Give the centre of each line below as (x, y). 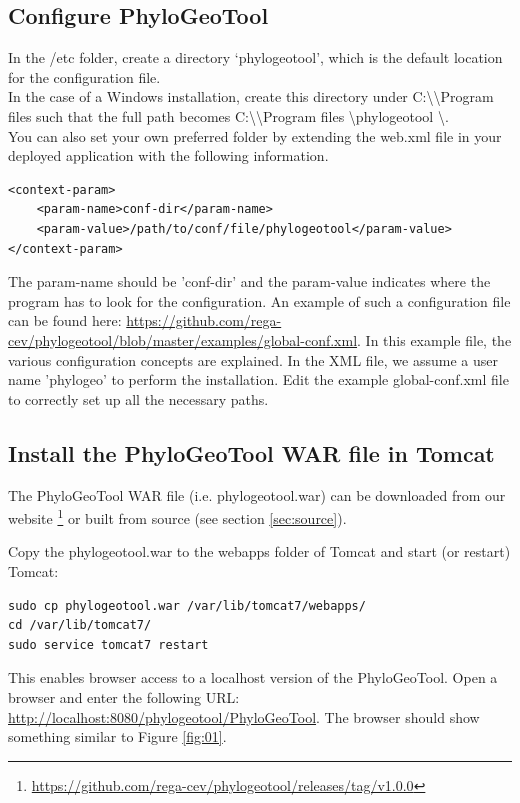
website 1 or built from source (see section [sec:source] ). (177, 516)
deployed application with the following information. (168, 155)
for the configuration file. (84, 76)
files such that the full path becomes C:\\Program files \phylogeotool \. (228, 115)
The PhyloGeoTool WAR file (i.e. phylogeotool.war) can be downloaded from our (257, 494)
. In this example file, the (434, 339)
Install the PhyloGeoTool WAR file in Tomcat (251, 452)
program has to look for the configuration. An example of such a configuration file (259, 300)
